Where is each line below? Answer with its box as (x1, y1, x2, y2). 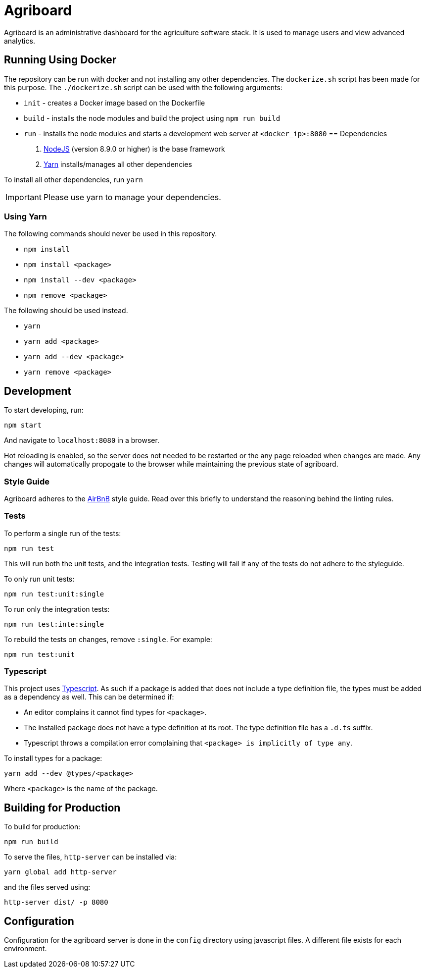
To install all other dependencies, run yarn (4, 175, 143, 184)
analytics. (4, 36, 35, 45)
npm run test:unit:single (4, 590, 104, 598)
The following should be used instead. (4, 306, 128, 315)
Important (5, 192, 42, 202)
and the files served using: (4, 883, 91, 892)
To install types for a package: (4, 754, 102, 763)
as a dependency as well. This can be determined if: (4, 693, 174, 702)
